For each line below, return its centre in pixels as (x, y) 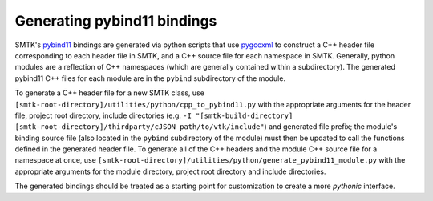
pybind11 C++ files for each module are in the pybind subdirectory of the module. (150, 78)
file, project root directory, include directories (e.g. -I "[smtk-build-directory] (154, 115)
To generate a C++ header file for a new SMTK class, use (109, 93)
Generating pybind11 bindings (116, 21)
